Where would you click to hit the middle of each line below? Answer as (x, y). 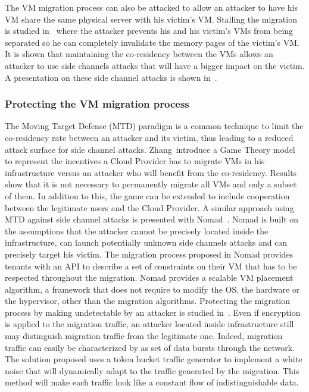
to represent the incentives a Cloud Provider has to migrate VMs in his (135, 161)
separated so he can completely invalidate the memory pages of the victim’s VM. (152, 42)
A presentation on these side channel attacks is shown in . (111, 77)
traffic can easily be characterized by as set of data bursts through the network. (150, 347)
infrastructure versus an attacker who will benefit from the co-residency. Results (151, 172)
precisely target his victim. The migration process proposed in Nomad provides (149, 254)
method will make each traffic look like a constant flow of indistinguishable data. (152, 382)
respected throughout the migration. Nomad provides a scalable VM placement (149, 277)
